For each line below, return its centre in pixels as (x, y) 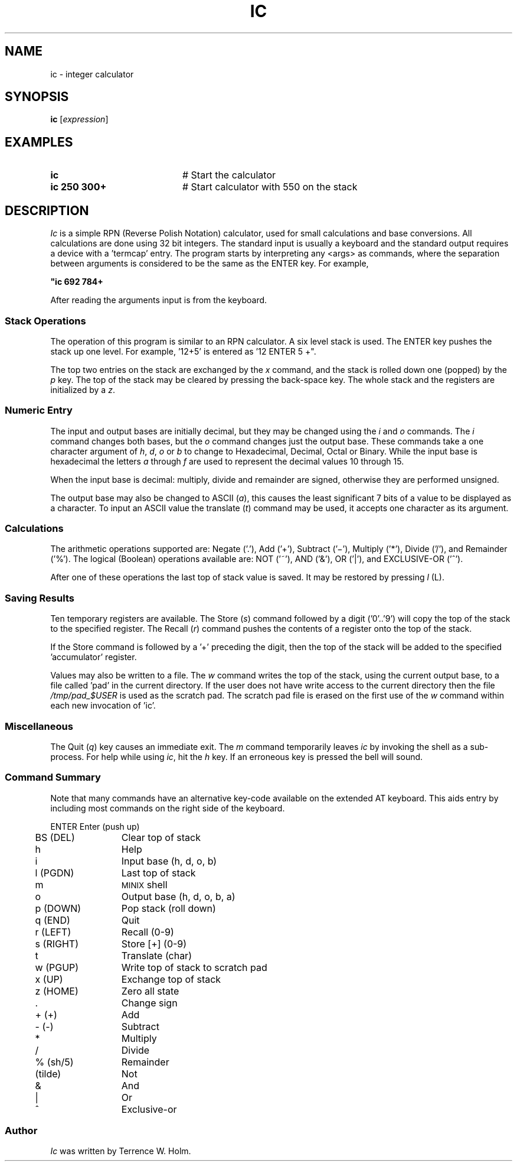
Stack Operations (45, 321)
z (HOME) (57, 991)
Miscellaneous (39, 726)
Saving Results (40, 598)
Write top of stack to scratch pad (194, 967)
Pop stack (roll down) (168, 908)
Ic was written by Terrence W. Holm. (121, 1151)
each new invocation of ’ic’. (103, 706)
